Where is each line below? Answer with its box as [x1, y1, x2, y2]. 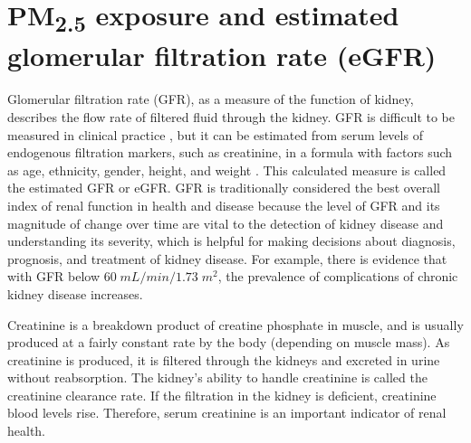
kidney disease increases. [7, 284, 143, 303]
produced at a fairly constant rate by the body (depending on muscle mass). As [7, 333, 450, 352]
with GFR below [7, 267, 100, 286]
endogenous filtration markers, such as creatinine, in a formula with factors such [7, 143, 453, 162]
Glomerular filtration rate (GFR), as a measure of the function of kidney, [7, 90, 414, 108]
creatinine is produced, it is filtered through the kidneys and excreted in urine [7, 350, 440, 369]
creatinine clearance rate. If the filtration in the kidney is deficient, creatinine [7, 385, 437, 404]
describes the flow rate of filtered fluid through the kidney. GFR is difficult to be [7, 107, 456, 126]
